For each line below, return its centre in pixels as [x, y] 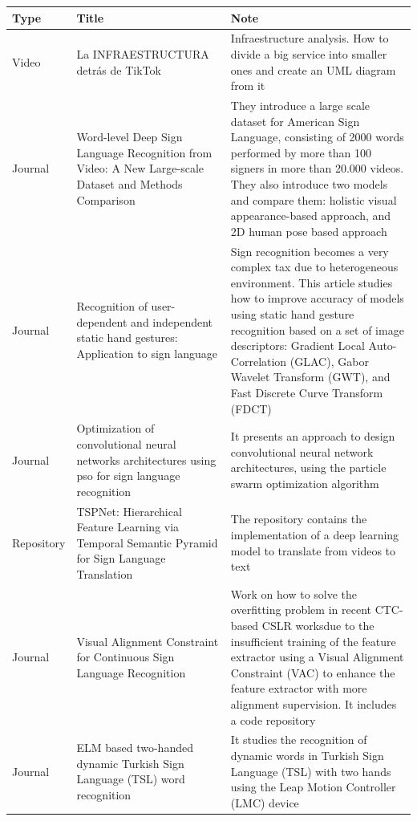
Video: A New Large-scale [140, 168]
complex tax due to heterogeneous [314, 267]
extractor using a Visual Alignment [317, 657]
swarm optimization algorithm [305, 483]
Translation [105, 573]
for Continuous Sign [126, 657]
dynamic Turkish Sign [130, 763]
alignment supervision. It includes [314, 703]
